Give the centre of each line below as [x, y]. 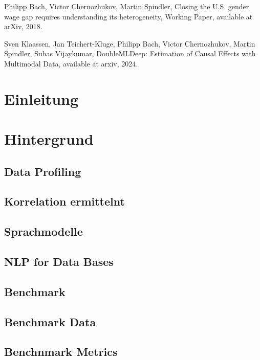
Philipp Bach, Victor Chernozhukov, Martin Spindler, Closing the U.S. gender [127, 6]
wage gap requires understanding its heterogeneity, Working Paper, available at [128, 16]
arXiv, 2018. [23, 26]
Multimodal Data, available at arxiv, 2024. [71, 63]
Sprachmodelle [44, 231]
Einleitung [41, 98]
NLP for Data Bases [59, 262]
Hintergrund [49, 139]
